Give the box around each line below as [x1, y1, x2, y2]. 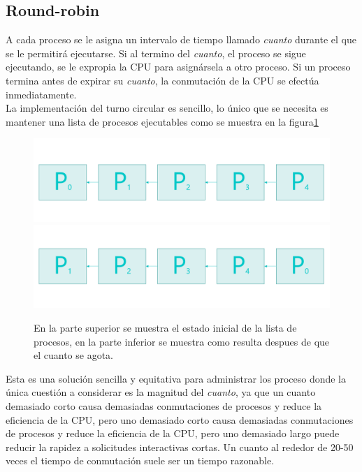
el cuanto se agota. [34, 348, 114, 362]
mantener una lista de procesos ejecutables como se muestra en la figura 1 [6, 114, 319, 128]
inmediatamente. [6, 87, 77, 101]
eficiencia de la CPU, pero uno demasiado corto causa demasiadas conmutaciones [6, 412, 354, 427]
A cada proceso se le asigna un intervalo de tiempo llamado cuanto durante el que [6, 32, 356, 47]
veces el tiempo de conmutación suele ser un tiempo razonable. [6, 453, 275, 468]
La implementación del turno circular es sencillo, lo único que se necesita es [6, 101, 328, 115]
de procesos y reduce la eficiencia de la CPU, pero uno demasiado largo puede [6, 426, 340, 441]
